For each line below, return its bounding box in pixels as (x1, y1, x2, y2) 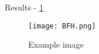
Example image (28, 38, 84, 51)
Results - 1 (5, 1, 44, 13)
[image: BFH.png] (28, 21, 96, 30)
